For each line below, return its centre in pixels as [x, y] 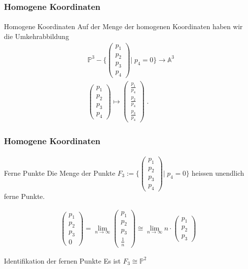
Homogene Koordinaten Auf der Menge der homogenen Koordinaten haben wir [124, 26]
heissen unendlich [218, 173]
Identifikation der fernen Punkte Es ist [62, 260]
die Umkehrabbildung [36, 36]
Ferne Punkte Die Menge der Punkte [60, 173]
